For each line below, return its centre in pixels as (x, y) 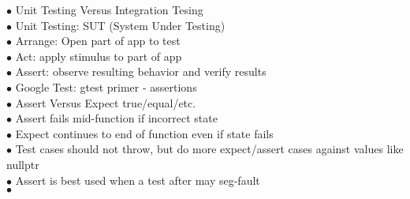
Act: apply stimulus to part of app (99, 56)
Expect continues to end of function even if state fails (144, 133)
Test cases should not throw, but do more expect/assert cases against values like (209, 149)
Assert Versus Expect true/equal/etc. (106, 102)
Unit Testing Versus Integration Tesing (109, 9)
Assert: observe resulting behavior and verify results (141, 71)
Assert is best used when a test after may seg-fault (138, 180)
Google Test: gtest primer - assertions (106, 86)
